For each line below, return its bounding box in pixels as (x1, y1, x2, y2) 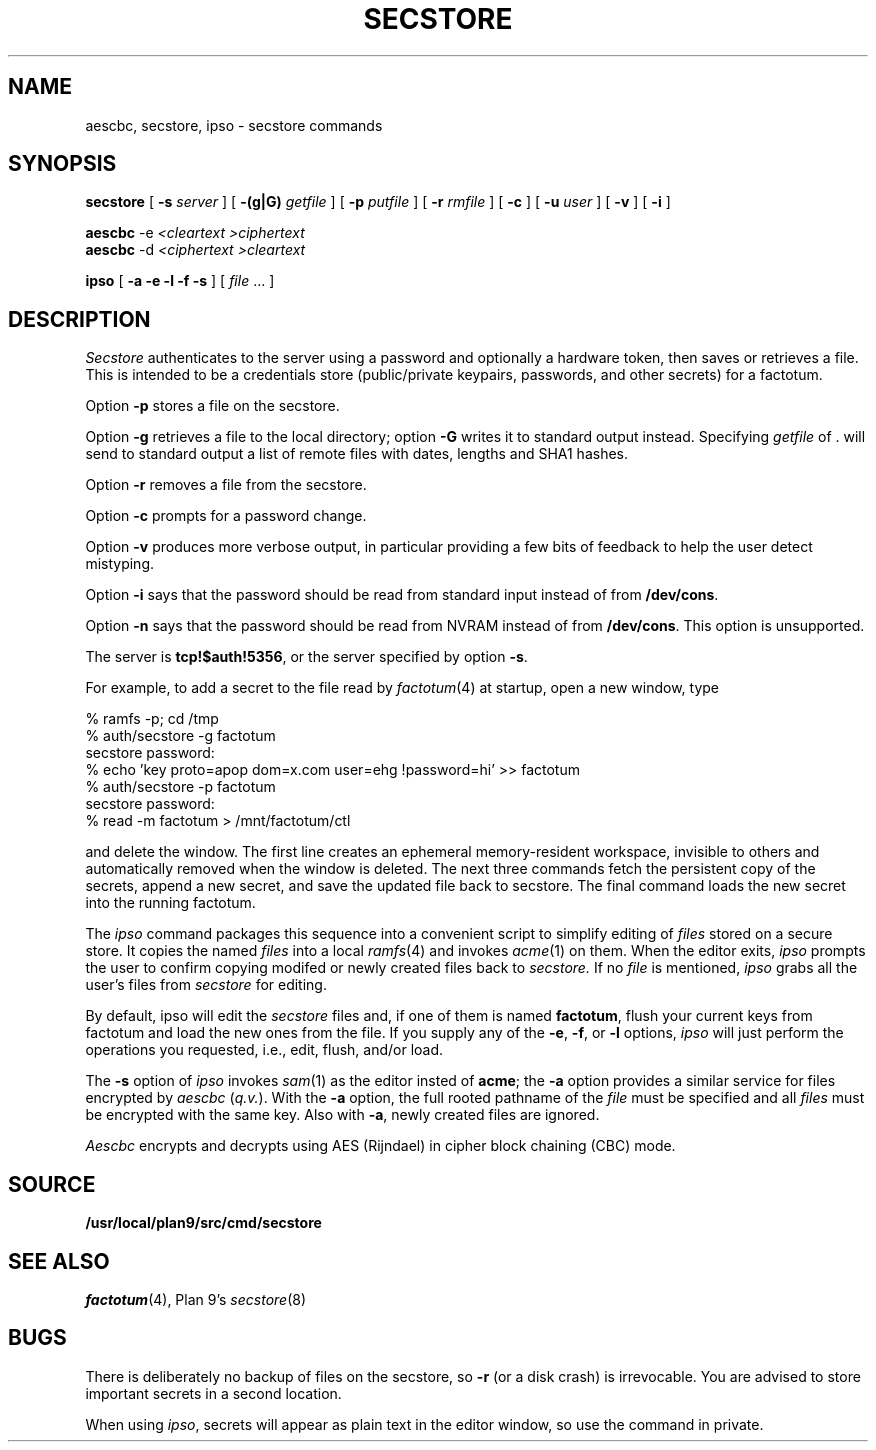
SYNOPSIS (8, 151, 117, 177)
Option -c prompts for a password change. (85, 507, 367, 525)
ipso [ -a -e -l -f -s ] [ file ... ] (85, 272, 275, 290)
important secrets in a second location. (85, 1384, 342, 1402)
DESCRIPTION (8, 306, 151, 332)
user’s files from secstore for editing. (85, 976, 327, 994)
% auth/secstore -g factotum (85, 727, 276, 745)
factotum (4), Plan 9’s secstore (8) (85, 1290, 307, 1308)
